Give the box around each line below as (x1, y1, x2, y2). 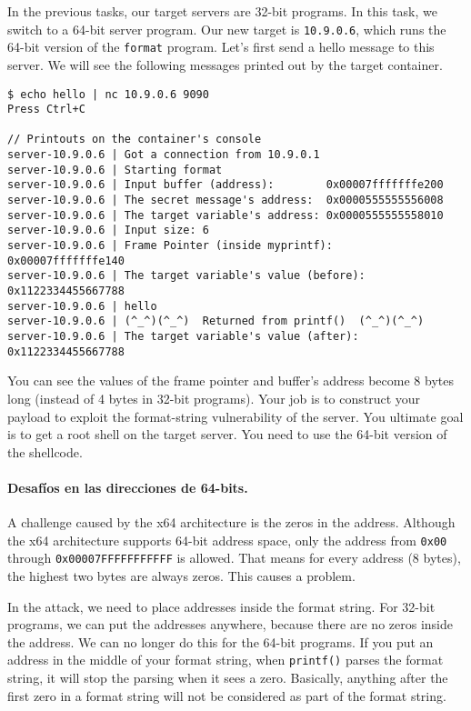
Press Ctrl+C (7, 103, 85, 116)
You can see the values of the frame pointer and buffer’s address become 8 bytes (7, 371, 454, 390)
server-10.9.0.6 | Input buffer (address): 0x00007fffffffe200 (7, 178, 444, 192)
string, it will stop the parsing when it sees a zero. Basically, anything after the (7, 668, 448, 687)
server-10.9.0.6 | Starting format (7, 163, 223, 176)
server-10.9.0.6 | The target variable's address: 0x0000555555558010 (7, 208, 444, 222)
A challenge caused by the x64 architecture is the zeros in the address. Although (7, 513, 456, 532)
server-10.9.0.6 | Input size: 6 (7, 224, 209, 237)
